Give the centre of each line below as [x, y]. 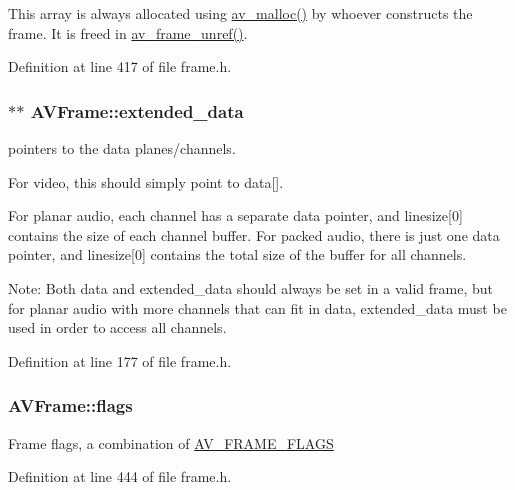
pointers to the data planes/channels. [122, 148]
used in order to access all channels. [117, 327]
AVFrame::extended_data [137, 110]
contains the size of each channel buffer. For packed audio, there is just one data [254, 234]
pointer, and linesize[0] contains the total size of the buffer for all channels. [237, 254]
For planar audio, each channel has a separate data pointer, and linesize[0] [235, 215]
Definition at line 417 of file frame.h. [120, 66]
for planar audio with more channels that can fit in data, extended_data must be [257, 307]
